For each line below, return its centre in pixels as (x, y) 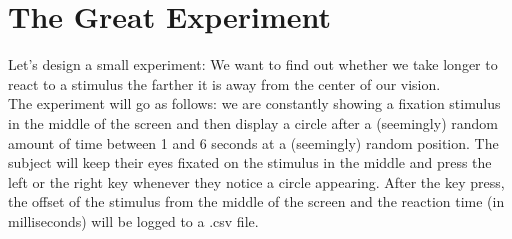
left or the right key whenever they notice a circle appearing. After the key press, (256, 181)
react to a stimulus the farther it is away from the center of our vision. (224, 83)
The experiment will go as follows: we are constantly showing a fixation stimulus (254, 103)
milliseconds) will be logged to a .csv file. (133, 220)
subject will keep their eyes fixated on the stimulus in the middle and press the (250, 162)
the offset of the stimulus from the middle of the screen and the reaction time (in (256, 201)
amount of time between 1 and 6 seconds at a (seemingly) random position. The (253, 142)
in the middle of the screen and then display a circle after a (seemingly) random (253, 122)
